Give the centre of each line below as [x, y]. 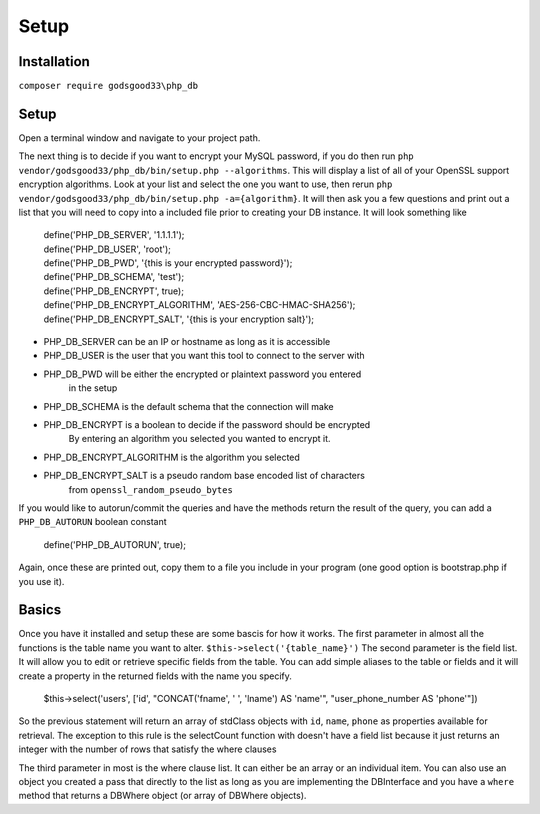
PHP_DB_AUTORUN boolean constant [92, 522]
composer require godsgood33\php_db [108, 86]
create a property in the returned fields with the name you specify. [155, 676]
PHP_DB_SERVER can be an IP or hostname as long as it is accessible [187, 342]
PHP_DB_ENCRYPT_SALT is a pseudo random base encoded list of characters [204, 476]
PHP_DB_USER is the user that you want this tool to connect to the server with [204, 356]
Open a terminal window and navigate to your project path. [139, 137]
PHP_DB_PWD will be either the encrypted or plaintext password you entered [202, 374]
